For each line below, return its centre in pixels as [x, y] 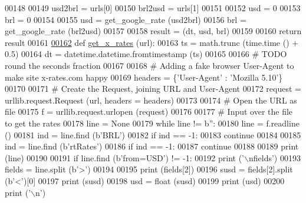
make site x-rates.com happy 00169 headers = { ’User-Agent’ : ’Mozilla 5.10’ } [144, 77]
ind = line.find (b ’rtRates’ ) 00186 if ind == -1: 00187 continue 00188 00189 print [152, 146]
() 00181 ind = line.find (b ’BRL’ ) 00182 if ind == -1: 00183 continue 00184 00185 [153, 134]
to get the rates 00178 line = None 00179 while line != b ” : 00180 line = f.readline [152, 123]
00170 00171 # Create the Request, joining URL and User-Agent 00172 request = [153, 89]
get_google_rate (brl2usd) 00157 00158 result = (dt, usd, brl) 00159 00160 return [153, 31]
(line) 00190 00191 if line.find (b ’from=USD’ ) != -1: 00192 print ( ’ [125, 157]
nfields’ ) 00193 [274, 157]
